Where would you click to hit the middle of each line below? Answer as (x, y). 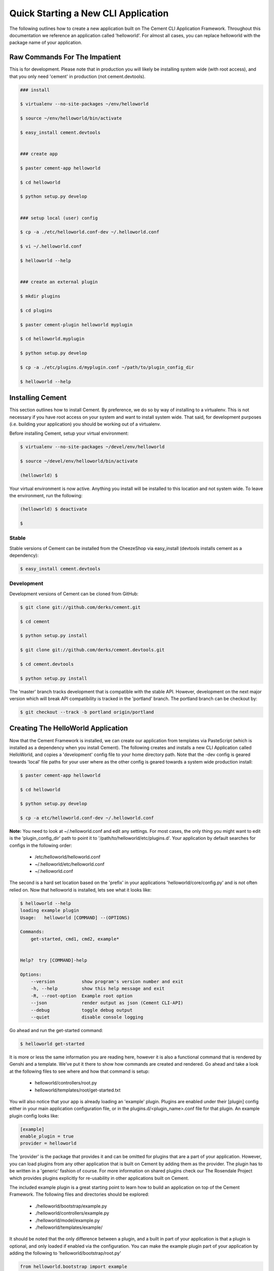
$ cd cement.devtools (47, 664)
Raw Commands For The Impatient (65, 57)
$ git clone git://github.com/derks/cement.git (80, 607)
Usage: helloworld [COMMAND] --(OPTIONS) (75, 917)
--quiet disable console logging (87, 1017)
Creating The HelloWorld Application (69, 728)
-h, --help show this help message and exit (98, 989)
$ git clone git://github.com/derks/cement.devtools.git (92, 650)
